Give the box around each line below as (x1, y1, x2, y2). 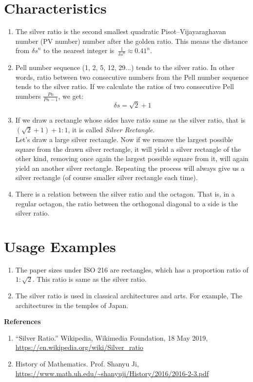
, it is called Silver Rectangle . (68, 124, 155, 134)
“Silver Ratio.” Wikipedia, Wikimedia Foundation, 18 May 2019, (15, 332, 208, 343)
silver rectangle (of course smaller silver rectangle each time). (15, 172, 198, 182)
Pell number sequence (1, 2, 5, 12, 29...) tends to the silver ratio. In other (15, 62, 235, 73)
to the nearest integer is (43, 45, 115, 55)
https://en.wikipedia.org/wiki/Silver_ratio (15, 342, 143, 352)
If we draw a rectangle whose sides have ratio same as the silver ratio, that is (15, 115, 246, 125)
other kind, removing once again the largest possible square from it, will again (15, 153, 249, 164)
